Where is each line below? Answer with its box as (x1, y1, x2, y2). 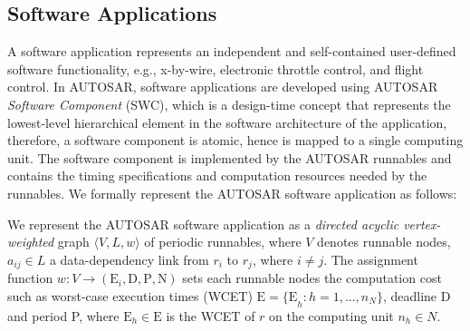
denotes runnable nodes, (317, 232, 451, 251)
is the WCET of (166, 306, 255, 325)
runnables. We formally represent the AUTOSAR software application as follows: (7, 183, 457, 202)
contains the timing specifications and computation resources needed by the (7, 166, 427, 185)
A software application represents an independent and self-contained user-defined (7, 42, 456, 61)
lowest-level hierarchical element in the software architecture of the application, (7, 112, 447, 131)
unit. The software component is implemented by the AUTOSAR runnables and (7, 148, 452, 167)
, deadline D (382, 286, 451, 305)
